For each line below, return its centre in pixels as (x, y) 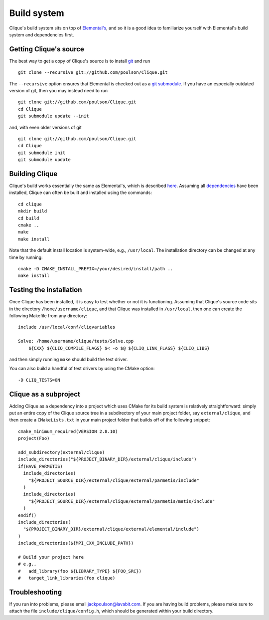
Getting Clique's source (47, 49)
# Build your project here (51, 557)
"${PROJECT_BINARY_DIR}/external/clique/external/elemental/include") (111, 529)
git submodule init (42, 153)
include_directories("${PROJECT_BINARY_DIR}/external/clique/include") (107, 459)
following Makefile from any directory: (48, 316)
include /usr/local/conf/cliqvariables (67, 327)
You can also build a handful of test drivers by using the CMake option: (82, 369)
